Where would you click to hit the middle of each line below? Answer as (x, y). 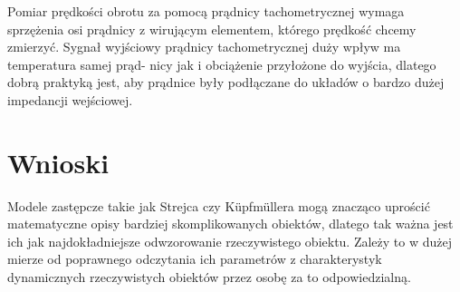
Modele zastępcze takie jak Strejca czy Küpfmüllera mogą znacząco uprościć (219, 205)
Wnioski (58, 162)
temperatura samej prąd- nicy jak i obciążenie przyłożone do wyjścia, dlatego (222, 64)
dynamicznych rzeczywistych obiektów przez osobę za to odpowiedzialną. (209, 277)
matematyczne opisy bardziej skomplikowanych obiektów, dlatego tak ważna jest (230, 224)
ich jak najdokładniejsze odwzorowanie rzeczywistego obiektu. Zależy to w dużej (230, 241)
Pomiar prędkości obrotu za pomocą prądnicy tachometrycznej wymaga (206, 11)
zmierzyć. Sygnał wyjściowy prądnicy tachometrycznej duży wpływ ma (204, 47)
